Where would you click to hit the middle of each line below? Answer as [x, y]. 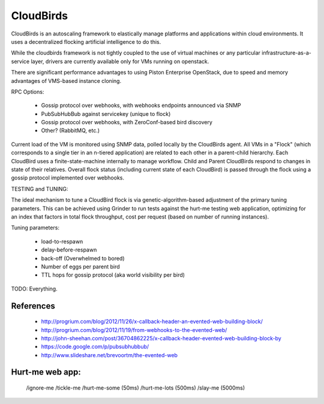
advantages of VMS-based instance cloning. [66, 80]
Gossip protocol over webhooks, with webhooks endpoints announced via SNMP [141, 106]
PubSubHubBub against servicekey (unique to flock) [106, 113]
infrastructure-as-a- [286, 53]
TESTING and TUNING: [40, 188]
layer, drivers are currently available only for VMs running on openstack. [120, 61]
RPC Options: [28, 92]
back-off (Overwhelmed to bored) [83, 258]
